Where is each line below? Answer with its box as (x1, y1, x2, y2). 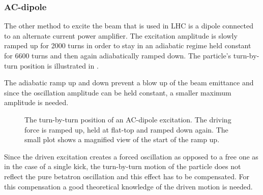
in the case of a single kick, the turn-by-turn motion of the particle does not (4, 161, 241, 172)
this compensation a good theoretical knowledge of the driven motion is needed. (4, 181, 253, 191)
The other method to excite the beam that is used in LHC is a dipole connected (4, 20, 254, 31)
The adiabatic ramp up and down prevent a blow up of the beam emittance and (4, 77, 254, 88)
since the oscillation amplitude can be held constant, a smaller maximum (4, 87, 231, 97)
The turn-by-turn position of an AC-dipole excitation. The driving (24, 114, 231, 124)
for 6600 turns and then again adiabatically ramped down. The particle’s (4, 50, 231, 60)
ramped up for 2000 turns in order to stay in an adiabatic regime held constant (4, 40, 251, 51)
